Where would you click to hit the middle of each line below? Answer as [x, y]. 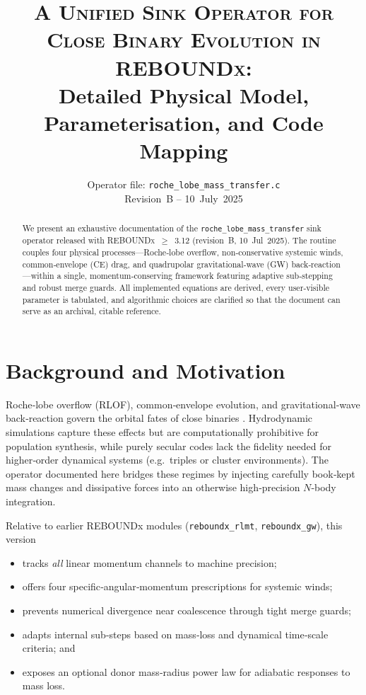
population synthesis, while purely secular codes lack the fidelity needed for [169, 446]
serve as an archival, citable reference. [91, 311]
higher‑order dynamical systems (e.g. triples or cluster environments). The [167, 460]
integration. [31, 501]
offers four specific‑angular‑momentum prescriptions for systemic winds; [177, 586]
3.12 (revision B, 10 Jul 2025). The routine [255, 240]
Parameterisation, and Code [184, 122]
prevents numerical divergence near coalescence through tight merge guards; [187, 610]
